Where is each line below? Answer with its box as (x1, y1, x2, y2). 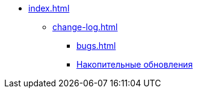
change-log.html (52, 22, 118, 32)
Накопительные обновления (76, 59, 193, 69)
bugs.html (76, 40, 116, 51)
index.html (28, 3, 70, 13)
